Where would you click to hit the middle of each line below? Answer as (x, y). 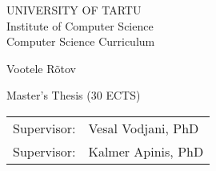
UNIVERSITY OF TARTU (74, 10)
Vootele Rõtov (41, 68)
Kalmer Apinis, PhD (146, 151)
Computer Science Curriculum (81, 41)
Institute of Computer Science (80, 25)
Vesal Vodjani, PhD (144, 128)
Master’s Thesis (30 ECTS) (74, 95)
